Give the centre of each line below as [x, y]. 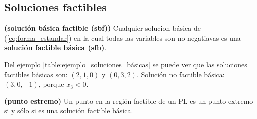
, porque [51, 84]
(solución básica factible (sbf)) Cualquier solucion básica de [102, 28]
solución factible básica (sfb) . [55, 48]
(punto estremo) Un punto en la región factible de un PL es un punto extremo [129, 101]
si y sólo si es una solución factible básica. [69, 111]
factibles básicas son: [36, 74]
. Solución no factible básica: [181, 74]
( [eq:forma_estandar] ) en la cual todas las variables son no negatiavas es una [122, 38]
